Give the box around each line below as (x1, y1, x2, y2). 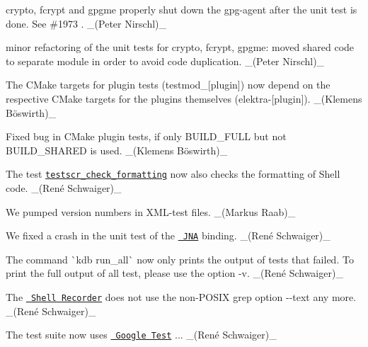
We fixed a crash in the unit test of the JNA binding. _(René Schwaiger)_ (6, 228, 330, 243)
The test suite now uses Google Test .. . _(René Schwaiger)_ (6, 327, 277, 342)
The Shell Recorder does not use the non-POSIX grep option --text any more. (6, 290, 357, 305)
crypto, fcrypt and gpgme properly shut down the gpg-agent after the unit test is (6, 2, 357, 16)
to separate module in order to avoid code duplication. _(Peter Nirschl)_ (6, 53, 325, 68)
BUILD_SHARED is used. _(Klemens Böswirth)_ (6, 142, 228, 157)
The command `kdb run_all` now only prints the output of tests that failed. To (6, 251, 354, 266)
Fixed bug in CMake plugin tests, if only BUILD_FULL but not (6, 129, 287, 144)
